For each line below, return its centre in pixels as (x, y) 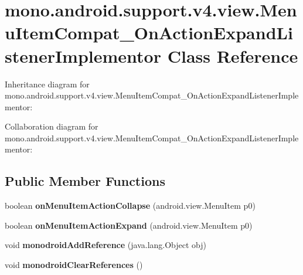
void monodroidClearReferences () (74, 265)
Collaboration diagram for (52, 126)
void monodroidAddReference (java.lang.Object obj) (106, 245)
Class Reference (233, 55)
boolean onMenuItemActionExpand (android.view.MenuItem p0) (129, 225)
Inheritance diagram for (47, 84)
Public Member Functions (85, 181)
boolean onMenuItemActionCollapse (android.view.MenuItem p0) (130, 206)
